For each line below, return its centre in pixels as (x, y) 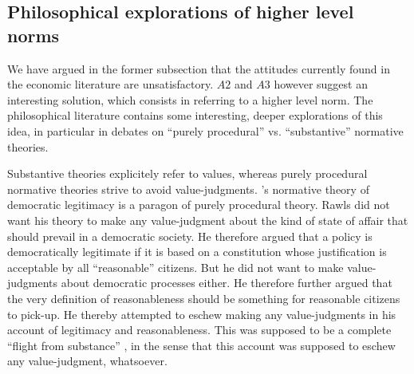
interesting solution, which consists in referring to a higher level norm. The (190, 99)
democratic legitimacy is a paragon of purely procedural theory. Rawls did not (199, 205)
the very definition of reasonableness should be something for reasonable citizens (204, 298)
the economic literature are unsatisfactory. (110, 84)
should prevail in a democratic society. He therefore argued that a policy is (190, 236)
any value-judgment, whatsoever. (87, 361)
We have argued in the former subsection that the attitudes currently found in (199, 68)
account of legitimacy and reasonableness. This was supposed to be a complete (199, 330)
